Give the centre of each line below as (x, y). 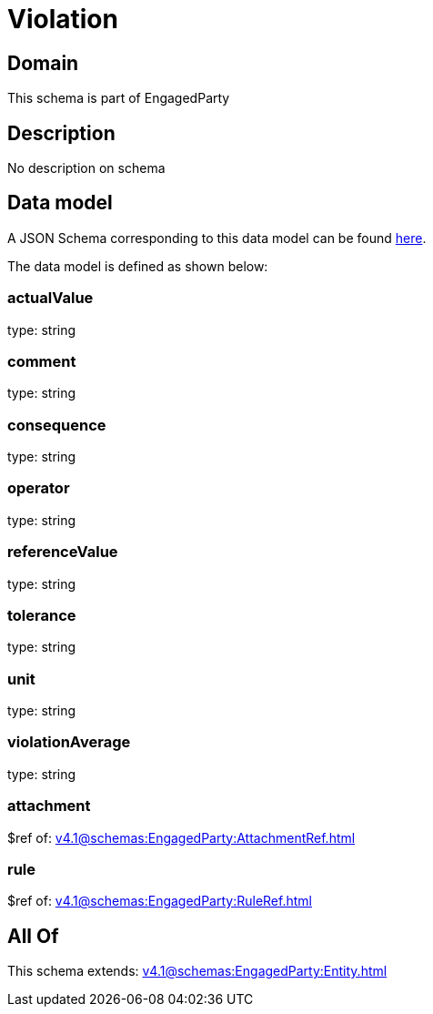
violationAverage (69, 742)
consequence (57, 425)
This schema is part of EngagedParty (119, 98)
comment (42, 361)
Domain (43, 63)
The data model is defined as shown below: (138, 266)
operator (39, 488)
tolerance (42, 615)
